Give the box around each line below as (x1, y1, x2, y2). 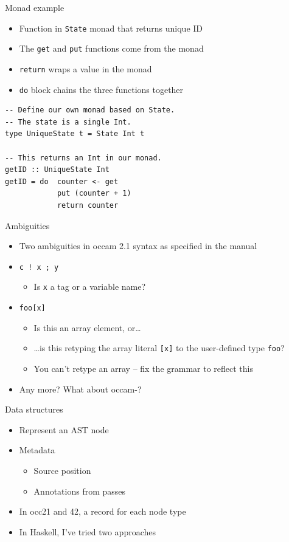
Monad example (5, 1, 64, 13)
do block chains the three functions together (19, 83, 184, 95)
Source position (33, 464, 91, 476)
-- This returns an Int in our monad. (5, 153, 162, 162)
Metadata (19, 444, 55, 456)
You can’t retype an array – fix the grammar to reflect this (33, 362, 254, 374)
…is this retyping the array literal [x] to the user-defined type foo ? (33, 341, 285, 354)
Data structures (5, 403, 63, 416)
